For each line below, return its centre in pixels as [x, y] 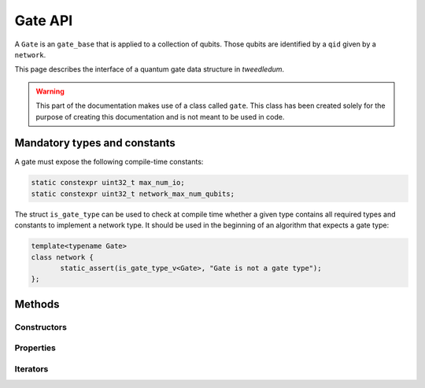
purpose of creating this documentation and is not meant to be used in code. [160, 116]
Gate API [44, 20]
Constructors [41, 327]
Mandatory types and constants [95, 143]
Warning [50, 91]
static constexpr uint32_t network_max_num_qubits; [133, 194]
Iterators [31, 368]
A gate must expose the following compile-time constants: [109, 162]
